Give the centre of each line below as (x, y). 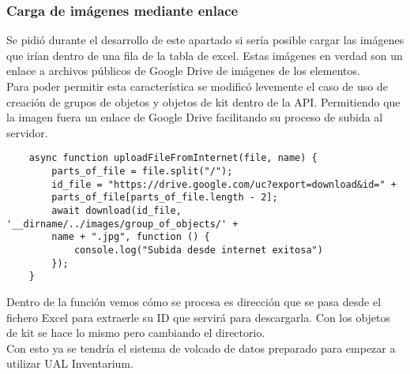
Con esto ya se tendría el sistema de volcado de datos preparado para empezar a (201, 348)
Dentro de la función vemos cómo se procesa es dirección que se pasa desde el (194, 301)
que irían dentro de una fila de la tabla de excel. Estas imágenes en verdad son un (205, 55)
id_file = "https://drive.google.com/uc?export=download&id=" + (224, 184)
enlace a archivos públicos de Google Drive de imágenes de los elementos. (183, 71)
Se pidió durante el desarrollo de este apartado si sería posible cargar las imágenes (205, 40)
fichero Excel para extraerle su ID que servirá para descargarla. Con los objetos (199, 317)
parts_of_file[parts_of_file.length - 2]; (165, 198)
